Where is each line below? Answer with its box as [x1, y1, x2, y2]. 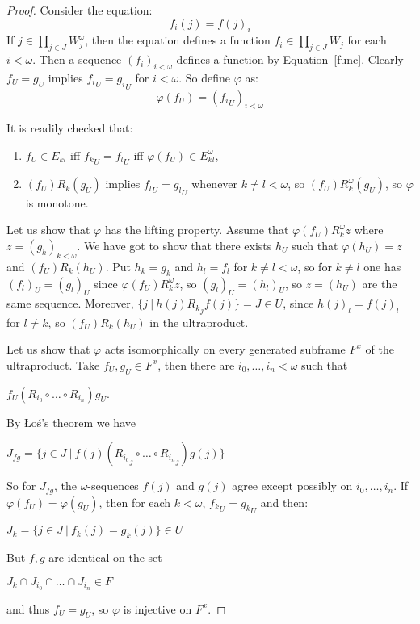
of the [365, 341, 394, 358]
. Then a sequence [32, 51, 122, 68]
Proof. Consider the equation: [6, 2, 153, 18]
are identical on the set [48, 549, 162, 566]
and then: [260, 493, 309, 510]
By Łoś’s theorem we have [6, 413, 136, 430]
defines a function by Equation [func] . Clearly [176, 51, 404, 68]
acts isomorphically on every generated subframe [104, 341, 346, 358]
